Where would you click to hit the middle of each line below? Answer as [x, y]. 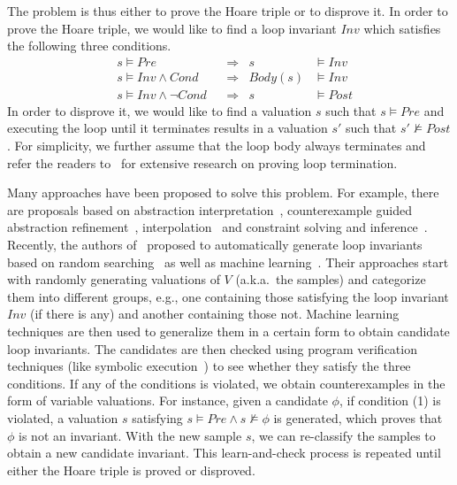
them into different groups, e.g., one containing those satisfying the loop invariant [228, 296]
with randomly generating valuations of [114, 279]
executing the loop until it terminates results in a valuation [168, 128]
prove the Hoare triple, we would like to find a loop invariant [172, 28]
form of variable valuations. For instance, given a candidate [168, 400]
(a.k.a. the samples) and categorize [331, 279]
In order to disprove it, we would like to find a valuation [160, 110]
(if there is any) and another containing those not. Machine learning [215, 314]
